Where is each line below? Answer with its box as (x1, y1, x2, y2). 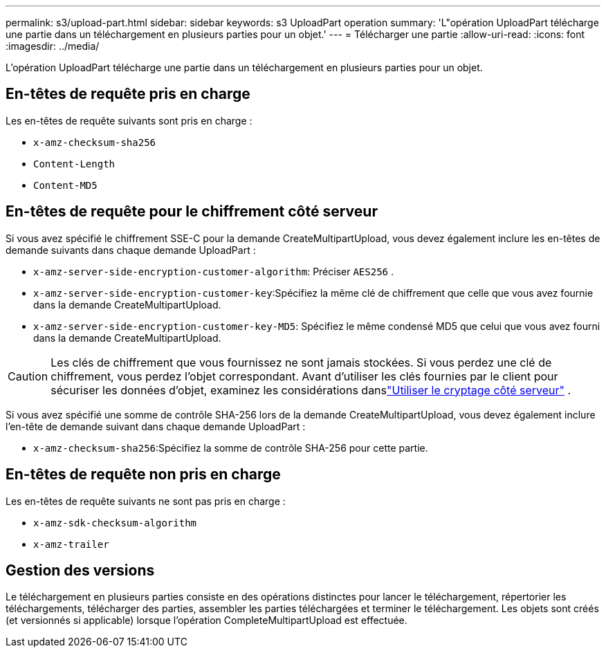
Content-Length (33, 158, 116, 169)
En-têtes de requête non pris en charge (6, 466, 281, 484)
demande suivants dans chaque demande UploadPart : (6, 243, 256, 256)
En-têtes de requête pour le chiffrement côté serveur (6, 203, 378, 221)
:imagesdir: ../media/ (6, 40, 100, 52)
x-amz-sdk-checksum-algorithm (33, 517, 197, 528)
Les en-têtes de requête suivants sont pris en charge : (6, 114, 252, 127)
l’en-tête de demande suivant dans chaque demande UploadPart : (6, 420, 306, 432)
